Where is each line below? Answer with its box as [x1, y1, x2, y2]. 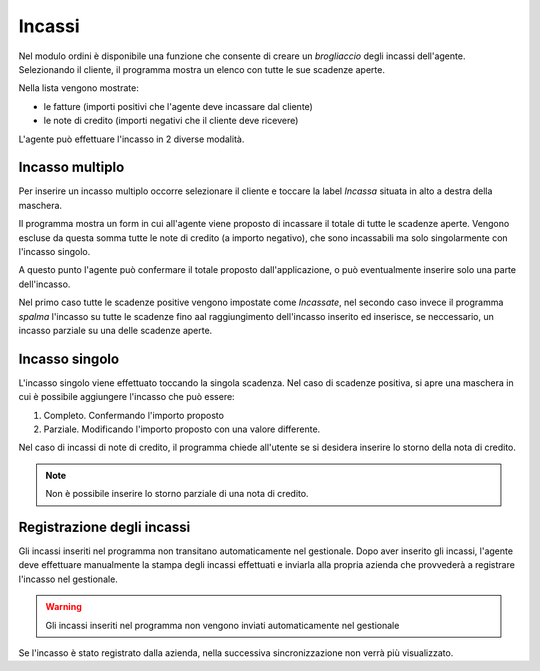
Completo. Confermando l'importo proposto [43, 409, 225, 421]
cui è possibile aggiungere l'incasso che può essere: [18, 391, 235, 403]
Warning [45, 601, 82, 613]
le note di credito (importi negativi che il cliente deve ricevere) [43, 115, 299, 127]
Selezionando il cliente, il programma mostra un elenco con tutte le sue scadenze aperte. [18, 63, 385, 75]
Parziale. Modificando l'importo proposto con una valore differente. [43, 423, 321, 435]
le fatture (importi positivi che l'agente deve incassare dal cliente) [43, 100, 314, 112]
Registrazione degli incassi [18, 518, 191, 535]
